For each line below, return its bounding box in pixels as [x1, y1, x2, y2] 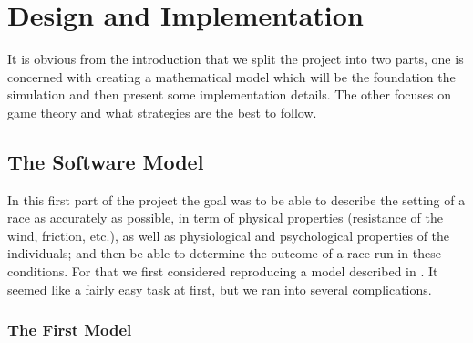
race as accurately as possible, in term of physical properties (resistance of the [7, 208, 443, 227]
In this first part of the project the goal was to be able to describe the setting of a [7, 190, 466, 209]
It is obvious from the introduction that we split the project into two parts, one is [7, 49, 464, 68]
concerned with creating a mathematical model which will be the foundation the [7, 67, 456, 86]
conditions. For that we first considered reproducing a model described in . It [7, 262, 438, 281]
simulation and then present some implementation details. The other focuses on [7, 85, 452, 104]
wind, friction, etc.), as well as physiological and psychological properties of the [7, 225, 450, 244]
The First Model [7, 318, 132, 341]
